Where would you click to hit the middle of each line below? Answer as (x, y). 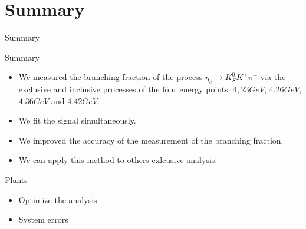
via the (273, 77)
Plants (16, 180)
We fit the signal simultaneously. (77, 120)
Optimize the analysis (58, 199)
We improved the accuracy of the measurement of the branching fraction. (151, 140)
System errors (43, 219)
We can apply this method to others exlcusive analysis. (118, 160)
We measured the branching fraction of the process (111, 77)
